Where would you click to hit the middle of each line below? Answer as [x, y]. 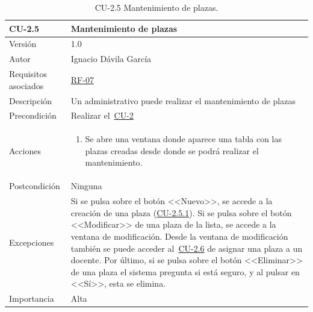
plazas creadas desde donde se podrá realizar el [172, 150]
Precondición [33, 115]
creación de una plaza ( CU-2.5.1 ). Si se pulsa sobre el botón [181, 212]
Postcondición [35, 186]
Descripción [31, 100]
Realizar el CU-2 [102, 115]
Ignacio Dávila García [111, 59]
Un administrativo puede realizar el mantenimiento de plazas [183, 100]
